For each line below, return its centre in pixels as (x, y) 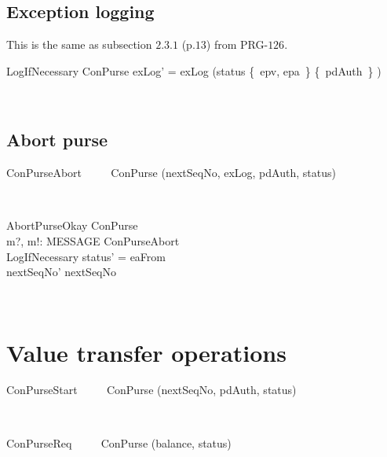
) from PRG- (237, 44)
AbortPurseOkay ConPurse (72, 225)
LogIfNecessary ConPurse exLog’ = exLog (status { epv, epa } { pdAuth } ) (194, 70)
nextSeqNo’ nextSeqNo (62, 272)
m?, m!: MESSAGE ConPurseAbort (93, 240)
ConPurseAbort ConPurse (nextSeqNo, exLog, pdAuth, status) (171, 173)
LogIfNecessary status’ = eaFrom (86, 256)
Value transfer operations (146, 352)
